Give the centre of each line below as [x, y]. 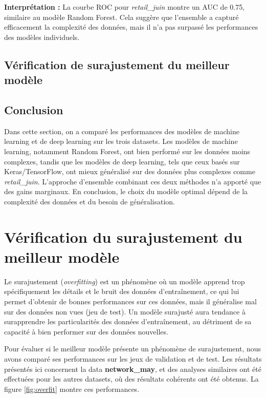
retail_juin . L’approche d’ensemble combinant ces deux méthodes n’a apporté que [133, 181]
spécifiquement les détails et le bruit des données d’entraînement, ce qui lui [122, 291]
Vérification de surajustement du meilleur [117, 64]
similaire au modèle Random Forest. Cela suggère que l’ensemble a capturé [121, 17]
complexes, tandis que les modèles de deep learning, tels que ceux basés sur [122, 161]
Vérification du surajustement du [123, 236]
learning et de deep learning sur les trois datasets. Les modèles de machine [121, 141]
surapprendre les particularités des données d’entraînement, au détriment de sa [128, 321]
